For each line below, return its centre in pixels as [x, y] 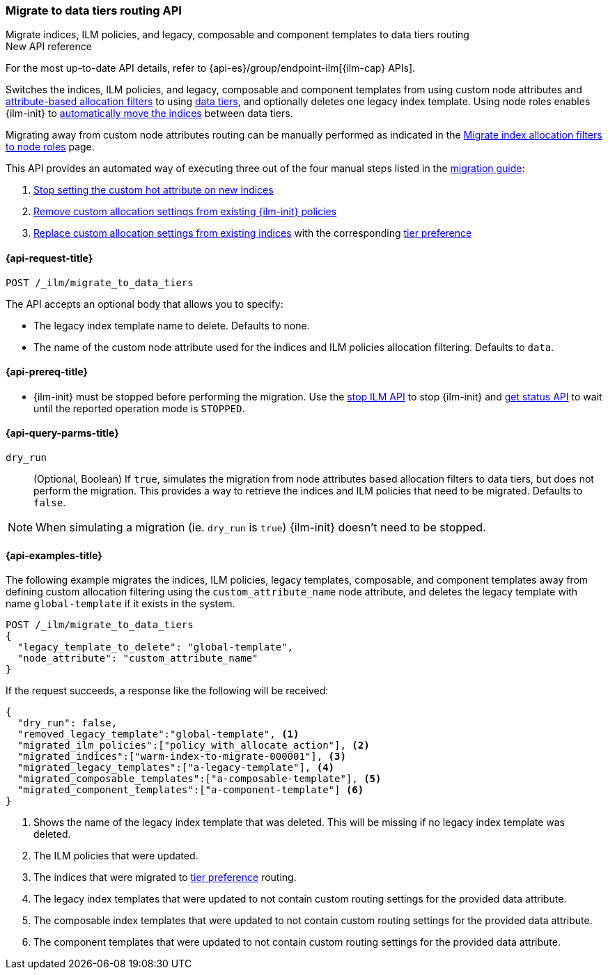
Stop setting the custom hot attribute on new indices [154, 190]
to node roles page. [50, 147]
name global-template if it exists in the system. [120, 604]
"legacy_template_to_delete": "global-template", [155, 647]
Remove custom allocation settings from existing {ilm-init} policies [185, 212]
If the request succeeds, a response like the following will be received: [167, 691]
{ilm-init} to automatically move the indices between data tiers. [149, 114]
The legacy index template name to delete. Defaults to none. [172, 325]
